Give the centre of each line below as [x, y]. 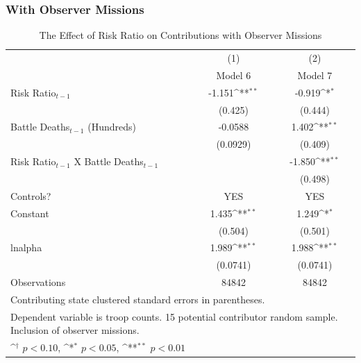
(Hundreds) [112, 127]
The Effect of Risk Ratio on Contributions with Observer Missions [180, 35]
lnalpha [26, 247]
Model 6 [234, 75]
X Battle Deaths [109, 161]
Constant [30, 213]
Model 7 [315, 75]
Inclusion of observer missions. [75, 330]
